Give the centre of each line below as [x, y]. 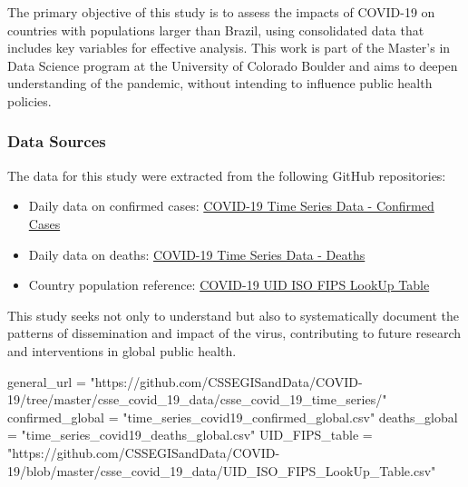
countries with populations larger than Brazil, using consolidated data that [216, 30]
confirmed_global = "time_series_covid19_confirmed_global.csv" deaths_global [233, 417]
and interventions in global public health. [122, 350]
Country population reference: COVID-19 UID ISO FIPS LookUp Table [229, 285]
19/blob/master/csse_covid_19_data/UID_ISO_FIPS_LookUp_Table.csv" [222, 470]
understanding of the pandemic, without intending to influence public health [220, 83]
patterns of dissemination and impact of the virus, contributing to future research [234, 333]
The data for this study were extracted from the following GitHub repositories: [227, 175]
